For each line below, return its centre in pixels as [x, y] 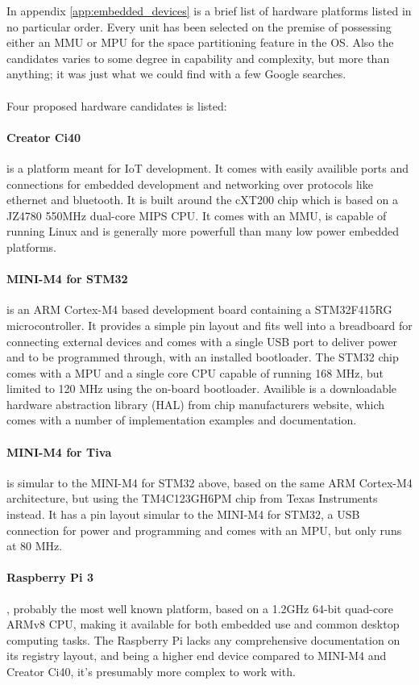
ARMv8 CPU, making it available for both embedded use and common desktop [203, 624]
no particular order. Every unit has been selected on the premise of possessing [199, 26]
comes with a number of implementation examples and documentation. [182, 420]
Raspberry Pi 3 [50, 577]
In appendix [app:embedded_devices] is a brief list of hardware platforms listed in [209, 10]
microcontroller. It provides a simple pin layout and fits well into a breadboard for [209, 325]
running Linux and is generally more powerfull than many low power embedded [203, 231]
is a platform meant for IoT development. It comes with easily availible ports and [207, 167]
